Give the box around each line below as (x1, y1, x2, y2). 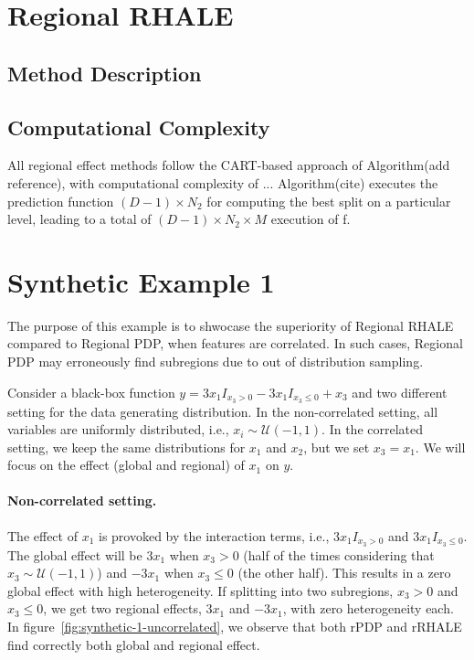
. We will (415, 437, 466, 456)
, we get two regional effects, (43, 599, 202, 618)
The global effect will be (7, 545, 142, 564)
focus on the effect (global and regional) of (7, 455, 245, 474)
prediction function (7, 191, 114, 210)
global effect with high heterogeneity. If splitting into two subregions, (7, 580, 394, 600)
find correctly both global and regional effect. (7, 634, 260, 654)
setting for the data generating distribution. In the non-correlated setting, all (7, 401, 438, 420)
